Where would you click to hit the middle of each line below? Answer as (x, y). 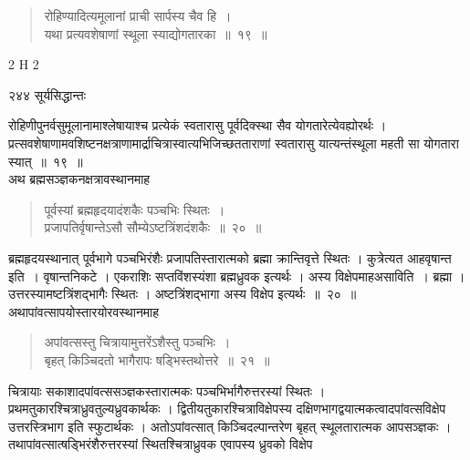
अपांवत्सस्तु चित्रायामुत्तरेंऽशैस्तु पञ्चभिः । (137, 342)
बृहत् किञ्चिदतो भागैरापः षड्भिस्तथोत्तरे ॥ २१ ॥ (157, 359)
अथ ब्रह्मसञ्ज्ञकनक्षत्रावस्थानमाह (79, 179)
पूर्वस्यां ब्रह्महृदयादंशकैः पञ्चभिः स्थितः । (135, 209)
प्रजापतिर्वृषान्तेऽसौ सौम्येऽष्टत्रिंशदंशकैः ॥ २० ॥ (153, 227)
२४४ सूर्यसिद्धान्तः (47, 94)
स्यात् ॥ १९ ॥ (46, 161)
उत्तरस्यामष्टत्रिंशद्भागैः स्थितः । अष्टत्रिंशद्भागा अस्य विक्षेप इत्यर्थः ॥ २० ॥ (183, 294)
